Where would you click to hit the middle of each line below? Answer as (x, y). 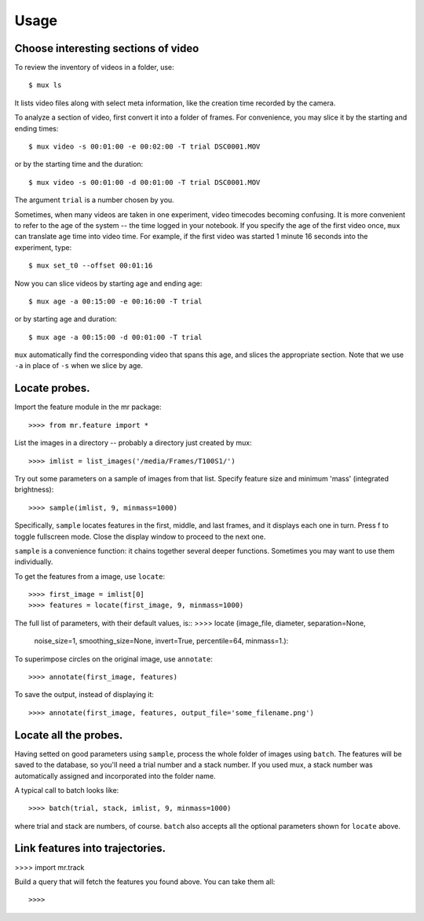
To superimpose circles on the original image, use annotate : (114, 659)
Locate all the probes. (69, 735)
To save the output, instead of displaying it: (84, 694)
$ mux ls (45, 85)
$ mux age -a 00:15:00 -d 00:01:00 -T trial (116, 337)
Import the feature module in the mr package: (88, 407)
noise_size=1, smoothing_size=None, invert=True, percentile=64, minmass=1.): (161, 641)
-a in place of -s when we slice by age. (79, 366)
